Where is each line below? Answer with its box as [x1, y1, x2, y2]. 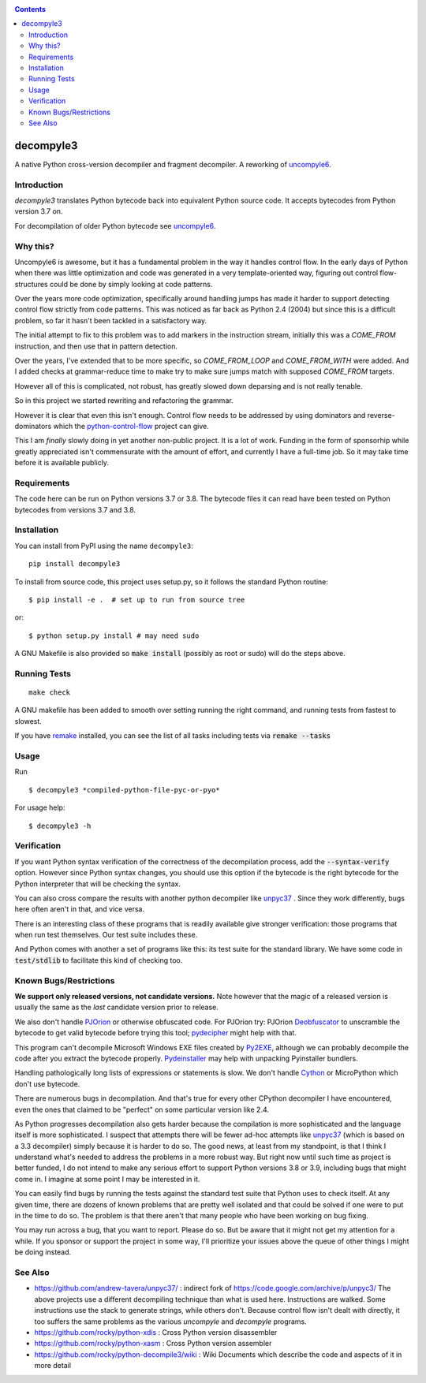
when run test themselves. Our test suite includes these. [14, 930, 198, 940]
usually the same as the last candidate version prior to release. [14, 1002, 219, 1012]
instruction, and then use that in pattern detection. [14, 341, 177, 351]
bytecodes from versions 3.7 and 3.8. [14, 505, 136, 514]
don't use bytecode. [14, 1079, 80, 1088]
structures [14, 279, 48, 289]
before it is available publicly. [14, 458, 110, 468]
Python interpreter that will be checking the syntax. [14, 879, 181, 889]
